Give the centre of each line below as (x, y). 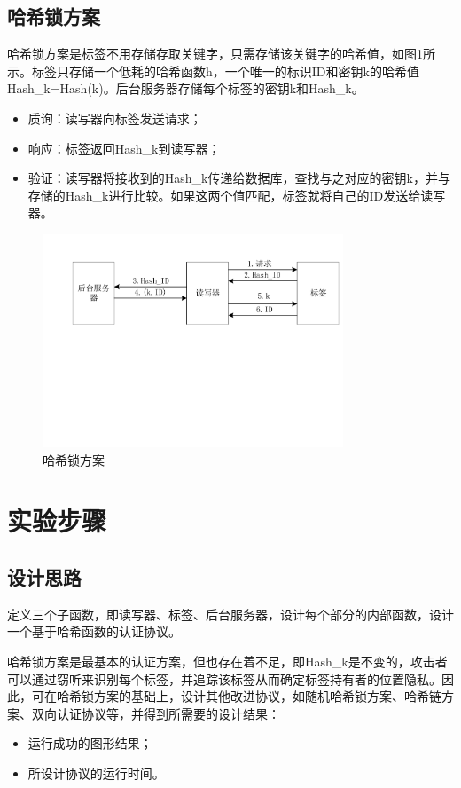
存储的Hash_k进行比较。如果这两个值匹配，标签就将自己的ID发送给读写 (237, 195)
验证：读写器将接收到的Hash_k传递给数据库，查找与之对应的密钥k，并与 (239, 178)
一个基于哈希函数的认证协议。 (94, 631)
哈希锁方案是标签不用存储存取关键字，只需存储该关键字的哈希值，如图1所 (221, 54)
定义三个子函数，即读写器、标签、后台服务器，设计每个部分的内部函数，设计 (230, 614)
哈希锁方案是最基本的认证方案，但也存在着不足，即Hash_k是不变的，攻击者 (227, 661)
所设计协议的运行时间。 (96, 772)
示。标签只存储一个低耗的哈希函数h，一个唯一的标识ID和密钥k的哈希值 (213, 71)
